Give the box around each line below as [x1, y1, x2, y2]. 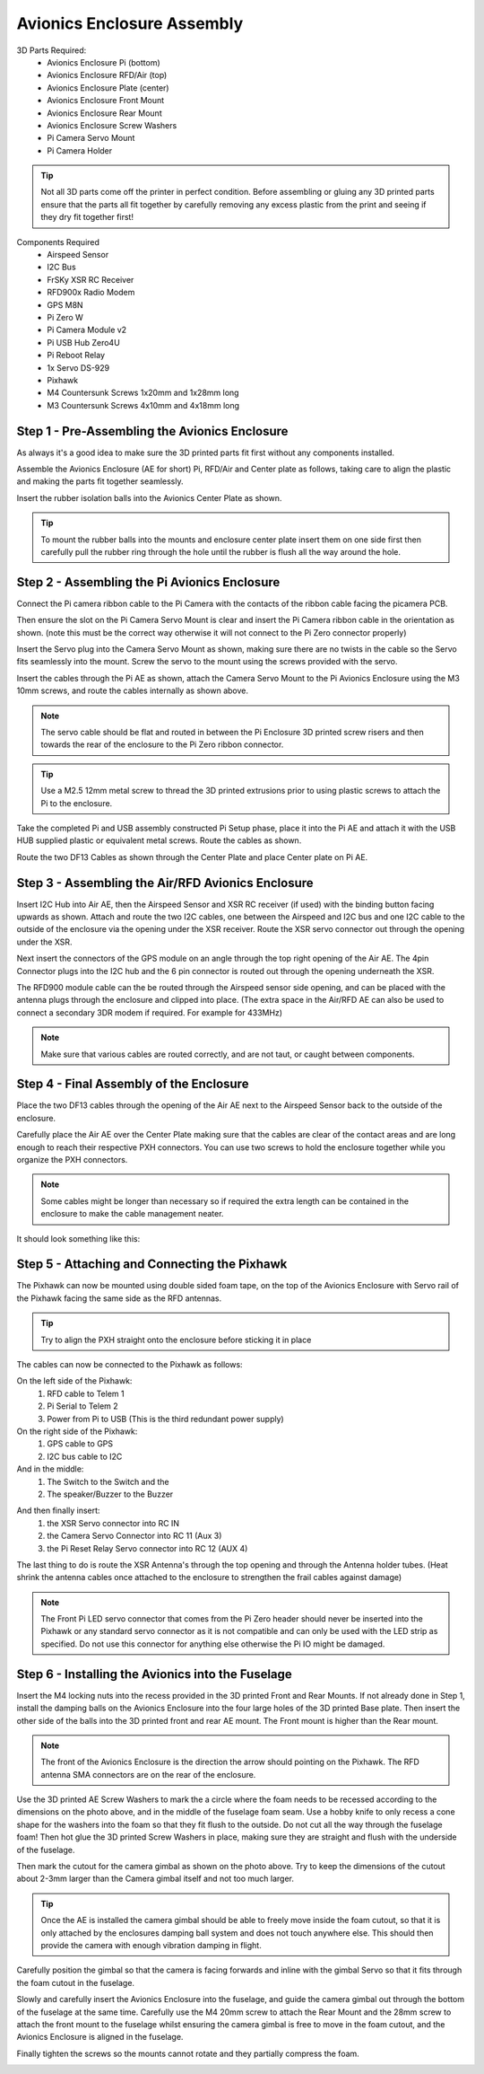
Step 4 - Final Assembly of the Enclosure [16, 1077, 249, 1092]
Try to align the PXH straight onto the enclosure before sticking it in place [40, 1334, 312, 1345]
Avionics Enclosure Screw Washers [47, 119, 177, 130]
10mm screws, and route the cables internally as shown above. [16, 685, 248, 696]
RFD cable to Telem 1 [47, 1388, 125, 1399]
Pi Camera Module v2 [47, 324, 127, 336]
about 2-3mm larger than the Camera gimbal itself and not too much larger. [16, 1873, 295, 1885]
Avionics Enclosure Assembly [16, 13, 244, 33]
